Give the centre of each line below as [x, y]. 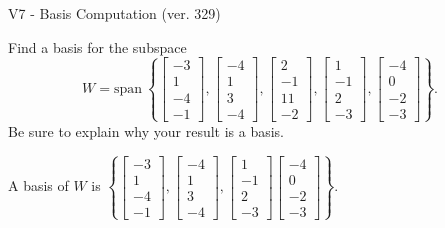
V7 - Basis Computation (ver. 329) [114, 13]
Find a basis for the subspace [97, 46]
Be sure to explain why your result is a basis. [146, 130]
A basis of [38, 185]
